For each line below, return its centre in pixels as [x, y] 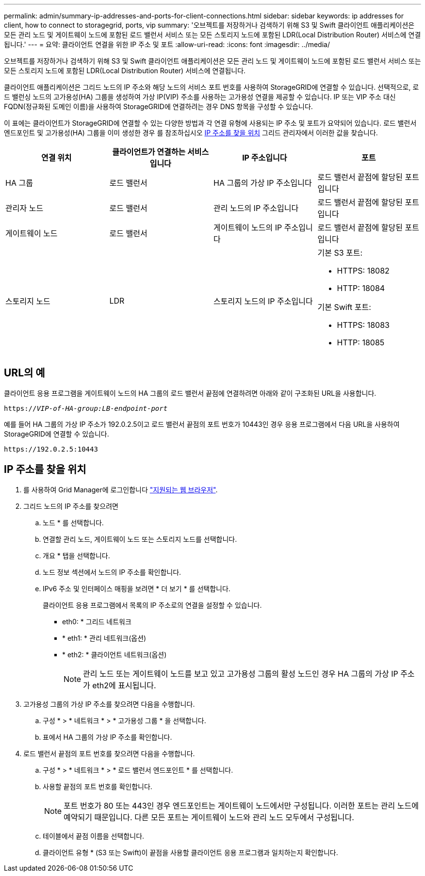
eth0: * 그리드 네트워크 [97, 621]
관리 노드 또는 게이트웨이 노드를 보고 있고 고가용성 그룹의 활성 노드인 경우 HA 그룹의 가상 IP [241, 673]
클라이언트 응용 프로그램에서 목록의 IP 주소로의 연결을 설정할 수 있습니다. [152, 605]
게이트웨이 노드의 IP [248, 227]
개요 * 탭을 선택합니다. [76, 555]
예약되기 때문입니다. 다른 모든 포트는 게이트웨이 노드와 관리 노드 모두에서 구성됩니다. [209, 817]
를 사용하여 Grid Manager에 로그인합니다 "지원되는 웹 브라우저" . [121, 489]
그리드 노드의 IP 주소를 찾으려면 [71, 506]
